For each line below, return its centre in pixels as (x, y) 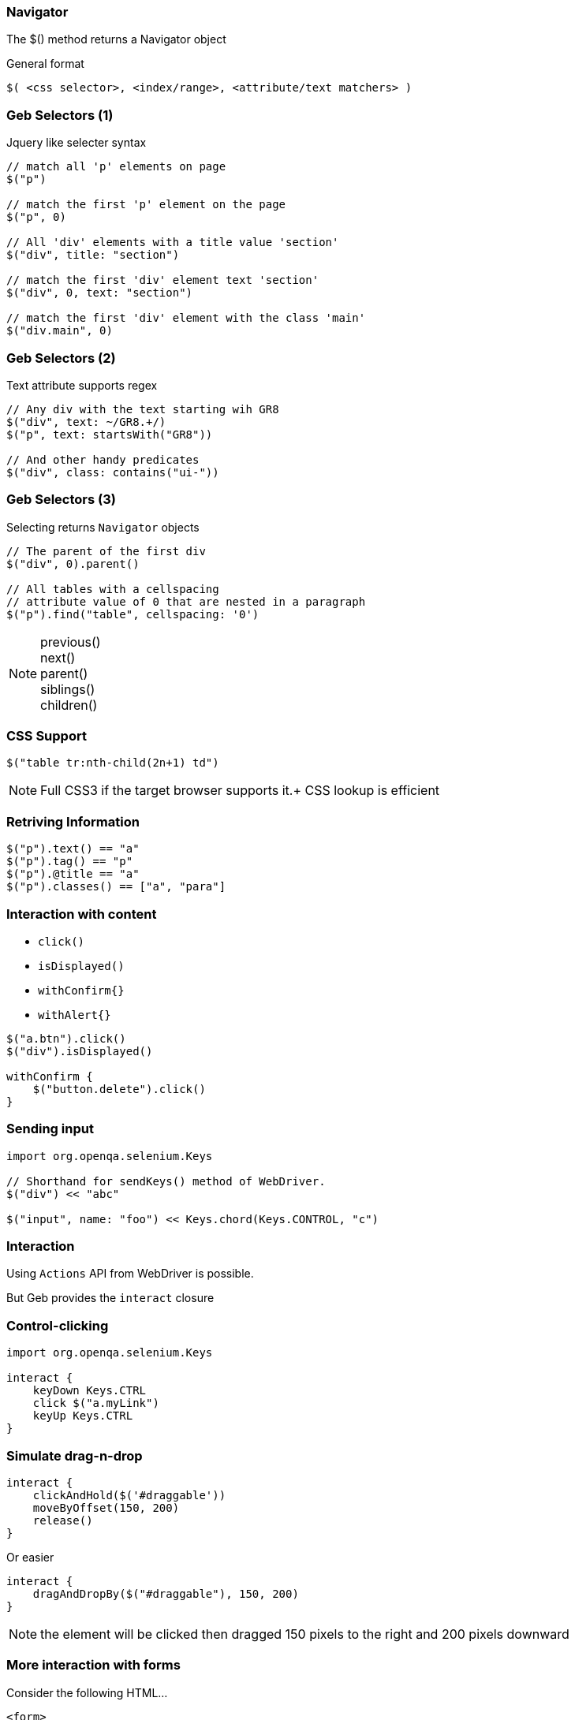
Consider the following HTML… (87, 1692)
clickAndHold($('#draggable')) (129, 1495)
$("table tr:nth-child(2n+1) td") (113, 763)
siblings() (68, 689)
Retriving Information (73, 821)
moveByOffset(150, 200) (106, 1507)
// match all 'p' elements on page (116, 167)
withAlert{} (75, 1015)
